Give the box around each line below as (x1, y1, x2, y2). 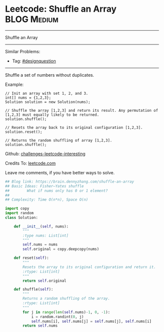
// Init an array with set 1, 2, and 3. (5, 91, 89, 96)
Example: (5, 82, 24, 87)
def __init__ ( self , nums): (14, 224, 69, 229)
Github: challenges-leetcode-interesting (5, 150, 85, 157)
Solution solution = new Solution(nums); (5, 99, 91, 104)
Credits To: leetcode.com (5, 160, 56, 166)
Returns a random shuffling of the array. (22, 296, 110, 301)
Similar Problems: (5, 48, 41, 54)
